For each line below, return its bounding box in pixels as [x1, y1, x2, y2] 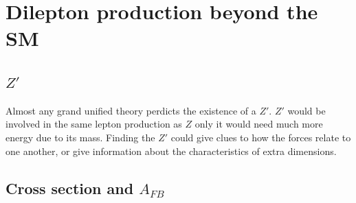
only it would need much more [194, 117, 323, 131]
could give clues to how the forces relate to [170, 130, 351, 144]
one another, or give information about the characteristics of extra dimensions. [5, 143, 337, 158]
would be [287, 103, 326, 117]
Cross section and [5, 177, 134, 198]
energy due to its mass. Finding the [5, 130, 155, 144]
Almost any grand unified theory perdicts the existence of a [5, 103, 256, 117]
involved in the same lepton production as [5, 117, 182, 131]
